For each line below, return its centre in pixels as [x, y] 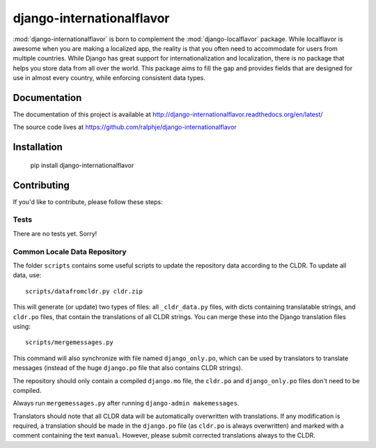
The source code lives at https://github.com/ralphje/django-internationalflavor [125, 127]
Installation [38, 147]
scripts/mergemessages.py [70, 342]
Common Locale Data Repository [70, 252]
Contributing [41, 185]
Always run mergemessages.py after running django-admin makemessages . [126, 403]
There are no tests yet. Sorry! [55, 233]
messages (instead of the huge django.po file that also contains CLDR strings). [128, 368]
